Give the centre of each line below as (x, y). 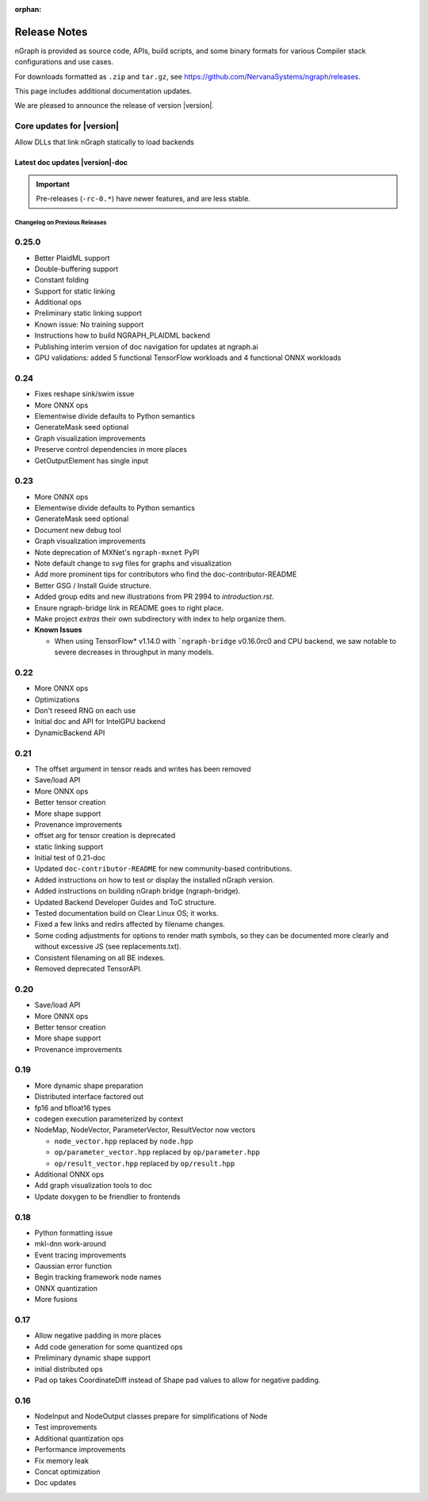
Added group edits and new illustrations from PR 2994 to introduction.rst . (154, 597)
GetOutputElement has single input (92, 461)
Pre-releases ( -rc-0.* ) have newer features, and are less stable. (143, 199)
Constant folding (61, 280)
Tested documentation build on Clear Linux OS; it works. (126, 913)
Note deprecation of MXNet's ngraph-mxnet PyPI (117, 552)
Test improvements (66, 1427)
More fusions (56, 1300)
